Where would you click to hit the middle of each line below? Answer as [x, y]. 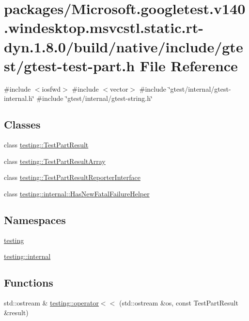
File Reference [189, 65]
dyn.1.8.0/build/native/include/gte [124, 46]
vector [119, 88]
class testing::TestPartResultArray [55, 161]
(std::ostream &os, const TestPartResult [179, 303]
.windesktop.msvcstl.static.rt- [104, 27]
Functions [29, 282]
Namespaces [35, 219]
